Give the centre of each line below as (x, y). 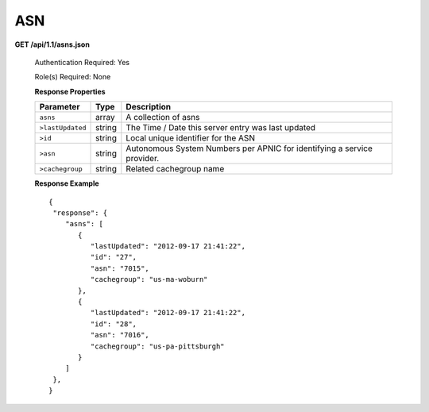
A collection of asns (163, 117)
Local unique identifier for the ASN (191, 138)
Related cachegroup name (175, 169)
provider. (143, 159)
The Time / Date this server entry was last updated (221, 128)
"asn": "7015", (120, 268)
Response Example (67, 183)
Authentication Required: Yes (82, 62)
